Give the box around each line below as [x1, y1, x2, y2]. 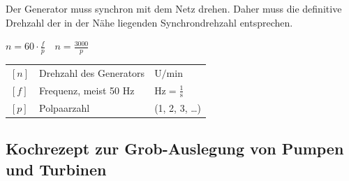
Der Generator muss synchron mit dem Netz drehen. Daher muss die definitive [6, 1, 342, 15]
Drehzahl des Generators [39, 65, 145, 80]
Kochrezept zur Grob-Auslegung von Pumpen [6, 138, 344, 159]
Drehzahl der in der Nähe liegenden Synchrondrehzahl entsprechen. [6, 15, 293, 29]
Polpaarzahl [39, 100, 90, 115]
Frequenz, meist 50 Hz [39, 82, 135, 97]
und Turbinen [6, 158, 107, 180]
